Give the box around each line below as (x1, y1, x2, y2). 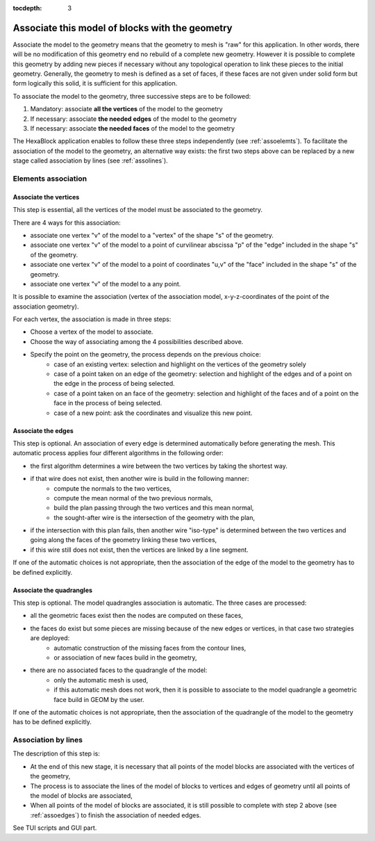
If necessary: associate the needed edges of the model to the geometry (30, 115, 237, 123)
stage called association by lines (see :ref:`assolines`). (12, 156, 168, 165)
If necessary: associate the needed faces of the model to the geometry (30, 124, 235, 133)
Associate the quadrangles (12, 586, 93, 594)
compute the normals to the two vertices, (53, 484, 172, 493)
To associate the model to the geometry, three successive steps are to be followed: (12, 92, 251, 100)
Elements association (12, 174, 87, 183)
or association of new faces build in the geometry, (53, 653, 197, 662)
